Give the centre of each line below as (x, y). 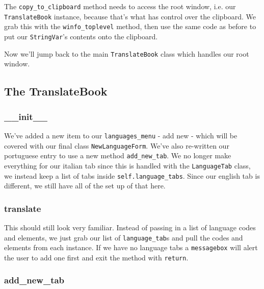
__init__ (26, 116)
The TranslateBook (56, 91)
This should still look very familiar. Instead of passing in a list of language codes (130, 227)
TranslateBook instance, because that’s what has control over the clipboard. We (130, 16)
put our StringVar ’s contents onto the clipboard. (81, 36)
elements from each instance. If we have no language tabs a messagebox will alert (131, 247)
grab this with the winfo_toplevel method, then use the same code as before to (130, 26)
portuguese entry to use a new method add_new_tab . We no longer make (118, 155)
